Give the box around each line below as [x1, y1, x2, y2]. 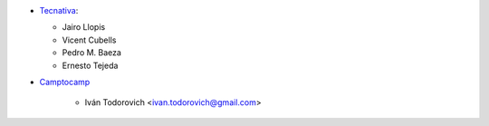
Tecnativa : [39, 5, 79, 15]
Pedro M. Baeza [62, 47, 122, 58]
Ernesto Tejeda [62, 60, 119, 71]
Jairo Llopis [62, 22, 106, 33]
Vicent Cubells [62, 34, 117, 45]
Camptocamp [39, 76, 91, 87]
